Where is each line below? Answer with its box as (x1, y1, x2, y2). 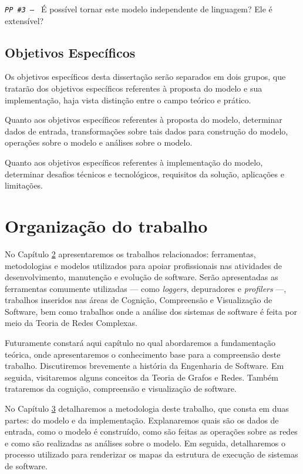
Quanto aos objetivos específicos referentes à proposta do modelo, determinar (5, 113, 282, 126)
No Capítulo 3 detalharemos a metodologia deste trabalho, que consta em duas (5, 402, 289, 415)
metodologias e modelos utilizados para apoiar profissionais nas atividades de (5, 259, 282, 271)
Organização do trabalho (5, 213, 208, 237)
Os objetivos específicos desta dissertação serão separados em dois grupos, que (5, 70, 286, 83)
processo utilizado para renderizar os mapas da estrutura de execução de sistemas (5, 448, 298, 460)
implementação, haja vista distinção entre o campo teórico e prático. (5, 93, 251, 106)
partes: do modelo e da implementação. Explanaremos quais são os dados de (5, 414, 279, 426)
